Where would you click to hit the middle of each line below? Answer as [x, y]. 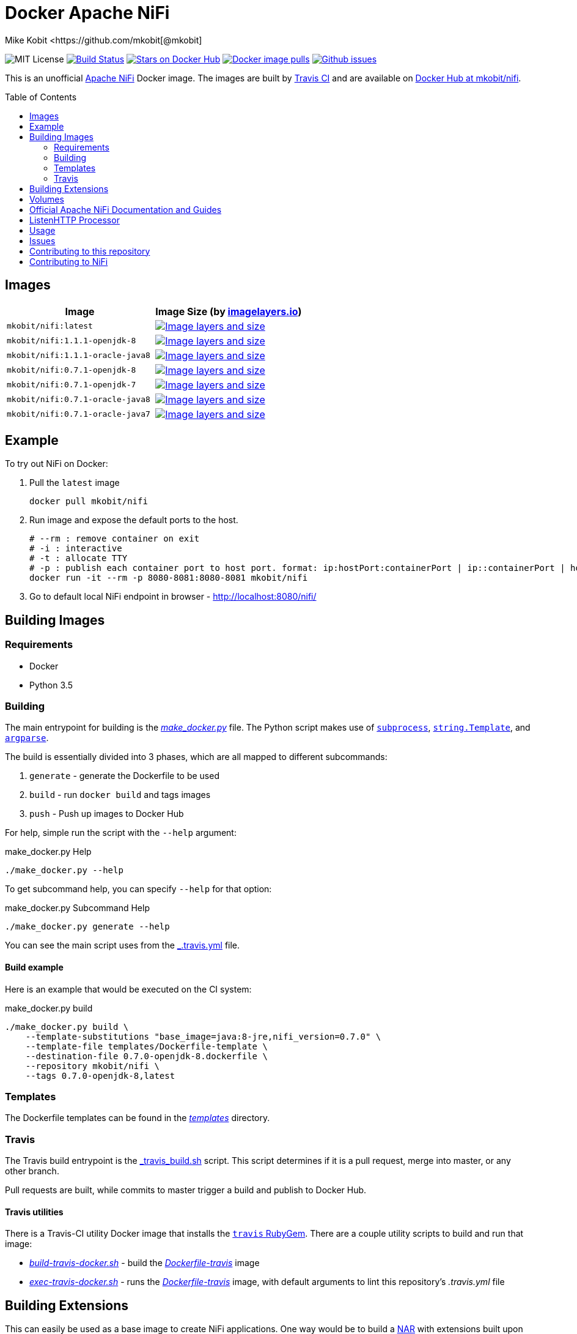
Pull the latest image [75, 483]
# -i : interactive [76, 549]
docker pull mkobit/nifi [89, 501]
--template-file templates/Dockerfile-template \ [146, 1046]
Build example [34, 967]
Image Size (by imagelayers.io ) [229, 311]
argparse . [27, 738]
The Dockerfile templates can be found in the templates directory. [138, 1118]
